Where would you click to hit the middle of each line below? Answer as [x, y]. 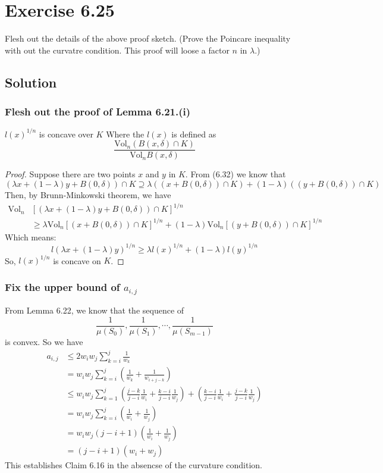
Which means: [31, 236]
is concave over [66, 134]
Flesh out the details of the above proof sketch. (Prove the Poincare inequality [148, 38]
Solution [31, 82]
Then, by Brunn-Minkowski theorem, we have [88, 195]
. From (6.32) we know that [236, 174]
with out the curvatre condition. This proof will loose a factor [117, 50]
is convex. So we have [44, 341]
